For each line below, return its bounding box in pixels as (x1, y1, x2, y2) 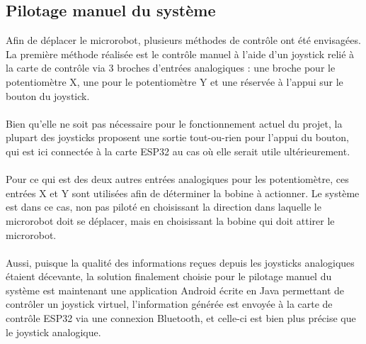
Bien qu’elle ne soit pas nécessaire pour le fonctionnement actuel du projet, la (6, 116, 343, 131)
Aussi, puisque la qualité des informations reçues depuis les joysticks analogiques (6, 255, 355, 270)
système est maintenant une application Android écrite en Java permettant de (6, 282, 345, 297)
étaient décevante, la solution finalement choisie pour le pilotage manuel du (6, 269, 332, 284)
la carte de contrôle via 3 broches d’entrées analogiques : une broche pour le (6, 60, 336, 75)
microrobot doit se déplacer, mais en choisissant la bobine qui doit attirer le (6, 213, 335, 228)
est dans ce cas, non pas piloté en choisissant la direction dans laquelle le (6, 199, 321, 214)
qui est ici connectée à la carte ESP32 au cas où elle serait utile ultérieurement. (6, 143, 350, 158)
